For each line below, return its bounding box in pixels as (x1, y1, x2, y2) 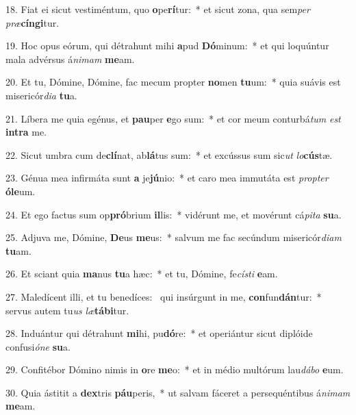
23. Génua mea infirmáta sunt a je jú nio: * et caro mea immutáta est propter (5, 171, 329, 185)
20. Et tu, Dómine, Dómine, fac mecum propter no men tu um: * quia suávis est (5, 75, 341, 89)
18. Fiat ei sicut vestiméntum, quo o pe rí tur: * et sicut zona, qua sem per (5, 2, 310, 16)
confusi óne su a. (5, 339, 71, 353)
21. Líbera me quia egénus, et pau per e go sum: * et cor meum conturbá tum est (5, 111, 341, 125)
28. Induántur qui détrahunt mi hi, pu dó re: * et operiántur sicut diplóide (5, 326, 313, 340)
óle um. (5, 184, 36, 198)
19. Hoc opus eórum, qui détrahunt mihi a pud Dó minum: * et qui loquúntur (5, 38, 329, 53)
